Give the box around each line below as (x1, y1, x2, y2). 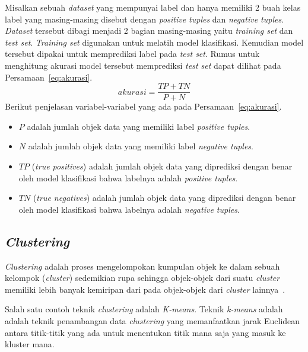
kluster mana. (5, 338, 55, 350)
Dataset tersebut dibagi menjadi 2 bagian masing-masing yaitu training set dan (5, 24, 293, 37)
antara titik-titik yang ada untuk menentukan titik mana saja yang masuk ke (5, 326, 286, 338)
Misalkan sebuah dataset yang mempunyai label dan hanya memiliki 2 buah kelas (5, 1, 301, 13)
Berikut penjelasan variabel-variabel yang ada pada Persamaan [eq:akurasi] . (5, 100, 282, 113)
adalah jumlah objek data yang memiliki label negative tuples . (28, 140, 253, 152)
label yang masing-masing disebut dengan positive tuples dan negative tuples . (5, 12, 284, 25)
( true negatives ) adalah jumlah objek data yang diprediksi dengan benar (33, 191, 296, 204)
